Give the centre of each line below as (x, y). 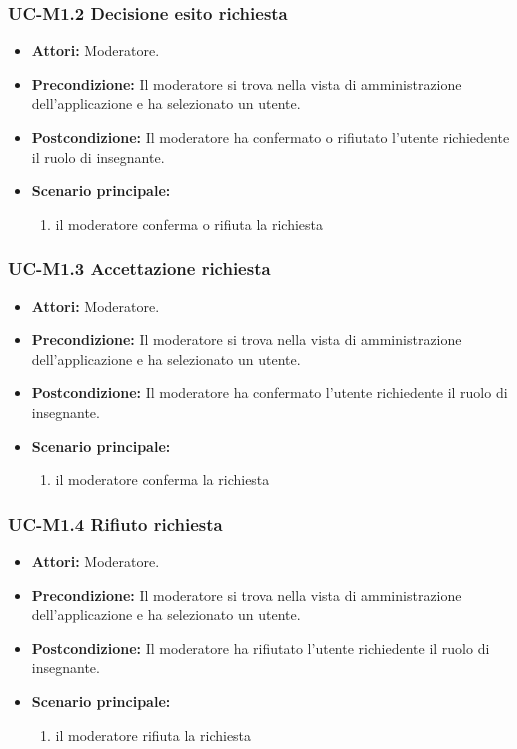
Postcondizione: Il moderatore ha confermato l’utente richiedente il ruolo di (269, 392)
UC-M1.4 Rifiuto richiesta (115, 523)
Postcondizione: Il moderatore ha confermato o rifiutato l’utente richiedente (270, 137)
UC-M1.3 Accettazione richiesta (139, 268)
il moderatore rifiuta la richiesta (153, 734)
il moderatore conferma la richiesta (162, 479)
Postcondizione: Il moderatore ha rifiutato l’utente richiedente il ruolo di (260, 647)
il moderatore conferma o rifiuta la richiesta (189, 223)
